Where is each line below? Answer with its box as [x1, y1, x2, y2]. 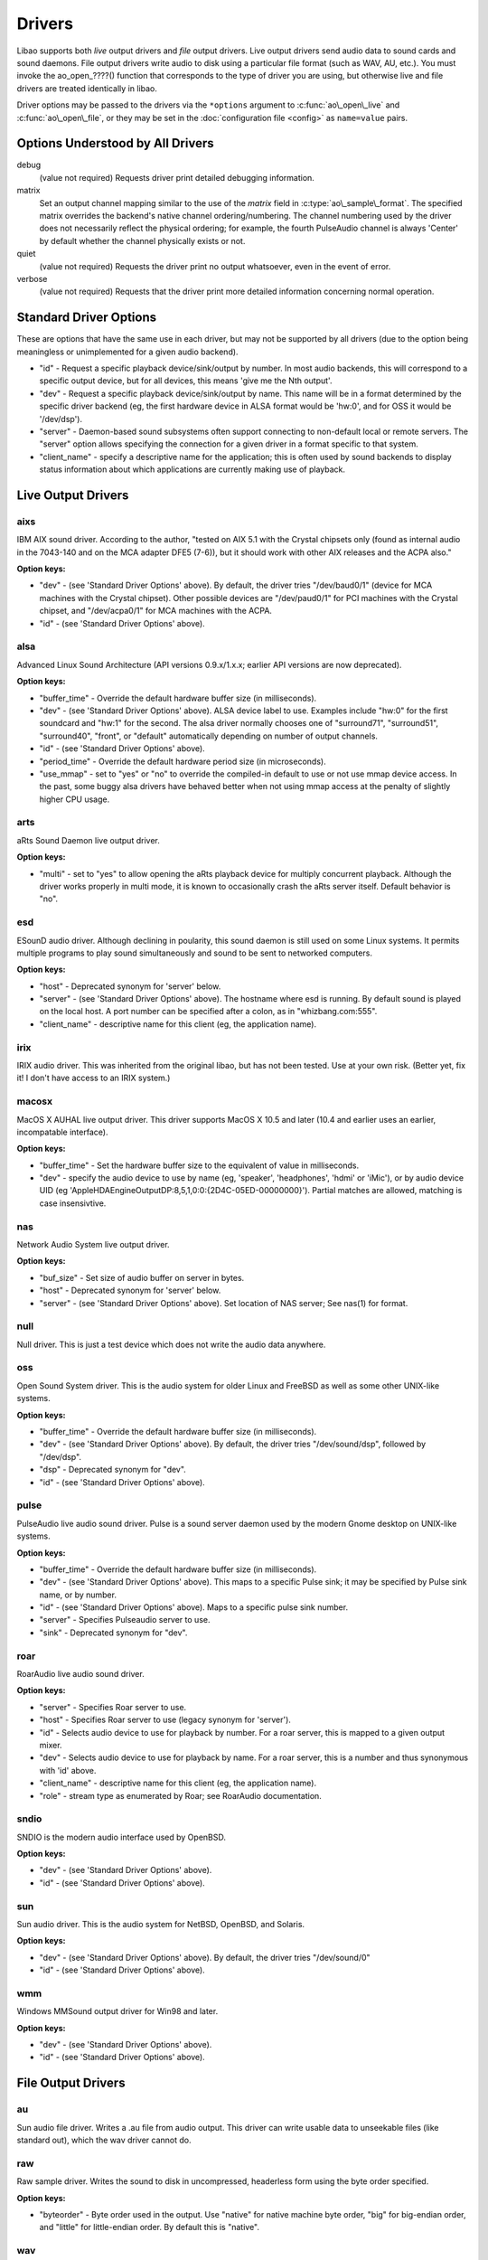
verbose [16, 273, 48, 284]
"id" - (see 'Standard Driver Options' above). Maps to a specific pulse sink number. [39, 1602, 348, 1613]
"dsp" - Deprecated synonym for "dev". [39, 1464, 187, 1475]
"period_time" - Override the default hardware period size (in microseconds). [39, 756, 326, 767]
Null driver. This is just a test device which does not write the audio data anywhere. [16, 1339, 326, 1350]
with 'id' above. [39, 1765, 97, 1775]
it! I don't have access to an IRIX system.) [16, 1072, 171, 1084]
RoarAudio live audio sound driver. [16, 1669, 145, 1679]
